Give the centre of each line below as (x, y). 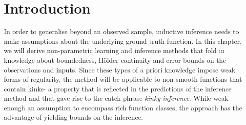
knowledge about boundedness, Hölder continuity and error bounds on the (115, 60)
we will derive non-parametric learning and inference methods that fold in (114, 50)
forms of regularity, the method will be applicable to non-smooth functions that (123, 79)
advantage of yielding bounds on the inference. (73, 117)
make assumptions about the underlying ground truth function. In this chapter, (123, 41)
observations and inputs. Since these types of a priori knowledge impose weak (120, 69)
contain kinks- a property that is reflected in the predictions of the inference (118, 88)
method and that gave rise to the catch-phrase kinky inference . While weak (116, 98)
